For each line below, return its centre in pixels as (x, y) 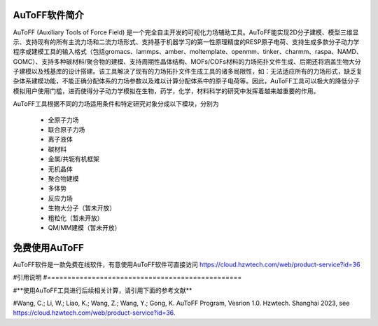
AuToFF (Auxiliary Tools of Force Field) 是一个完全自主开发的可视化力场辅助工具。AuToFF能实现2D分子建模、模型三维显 (186, 32)
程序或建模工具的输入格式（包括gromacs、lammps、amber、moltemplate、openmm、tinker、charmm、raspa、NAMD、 (188, 52)
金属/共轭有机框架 (74, 159)
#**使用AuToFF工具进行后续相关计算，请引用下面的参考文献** (103, 290)
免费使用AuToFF (48, 248)
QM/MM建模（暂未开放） (84, 227)
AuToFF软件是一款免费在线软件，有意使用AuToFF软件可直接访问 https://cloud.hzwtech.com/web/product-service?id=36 (187, 264)
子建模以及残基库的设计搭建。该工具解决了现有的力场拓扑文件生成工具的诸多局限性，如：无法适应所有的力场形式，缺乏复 (188, 72)
